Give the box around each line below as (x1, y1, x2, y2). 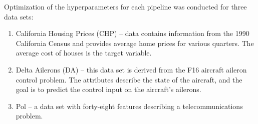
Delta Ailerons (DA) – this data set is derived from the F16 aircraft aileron (16, 64, 247, 74)
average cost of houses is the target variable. (16, 47, 152, 58)
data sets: (4, 11, 34, 21)
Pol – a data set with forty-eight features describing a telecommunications (16, 100, 243, 111)
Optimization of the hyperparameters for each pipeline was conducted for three (4, 1, 247, 11)
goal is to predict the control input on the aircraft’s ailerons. (16, 84, 201, 94)
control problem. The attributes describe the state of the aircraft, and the (16, 74, 242, 84)
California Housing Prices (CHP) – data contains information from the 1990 (16, 28, 249, 38)
